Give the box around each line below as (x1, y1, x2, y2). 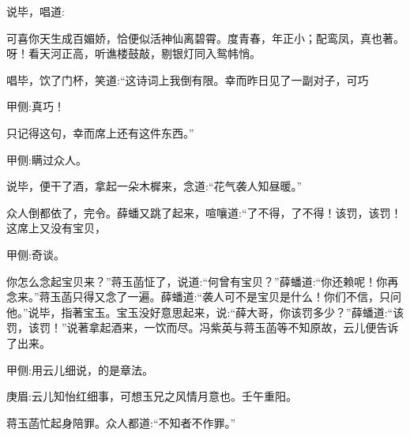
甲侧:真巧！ (6, 98, 65, 115)
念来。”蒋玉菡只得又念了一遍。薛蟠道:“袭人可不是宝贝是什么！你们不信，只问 (6, 288, 402, 305)
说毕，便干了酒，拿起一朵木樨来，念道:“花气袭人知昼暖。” (6, 178, 303, 194)
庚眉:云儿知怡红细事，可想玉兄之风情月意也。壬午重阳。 (6, 388, 297, 404)
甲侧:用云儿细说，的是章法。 (6, 361, 153, 378)
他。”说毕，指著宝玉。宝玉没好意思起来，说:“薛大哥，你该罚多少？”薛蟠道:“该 (6, 303, 404, 320)
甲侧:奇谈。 (6, 246, 65, 262)
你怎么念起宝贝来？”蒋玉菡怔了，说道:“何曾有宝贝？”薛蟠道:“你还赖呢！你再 (6, 272, 399, 289)
